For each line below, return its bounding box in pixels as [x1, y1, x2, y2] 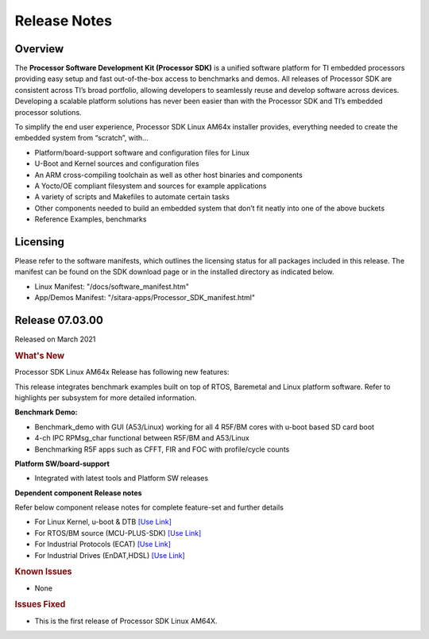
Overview [14, 42, 64, 56]
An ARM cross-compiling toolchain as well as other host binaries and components [34, 170, 303, 179]
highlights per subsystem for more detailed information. [14, 393, 197, 402]
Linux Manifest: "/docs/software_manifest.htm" [34, 282, 190, 291]
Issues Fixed [14, 599, 66, 610]
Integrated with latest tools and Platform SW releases [34, 473, 209, 483]
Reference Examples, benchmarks [34, 214, 147, 224]
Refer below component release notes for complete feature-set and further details [14, 502, 284, 512]
